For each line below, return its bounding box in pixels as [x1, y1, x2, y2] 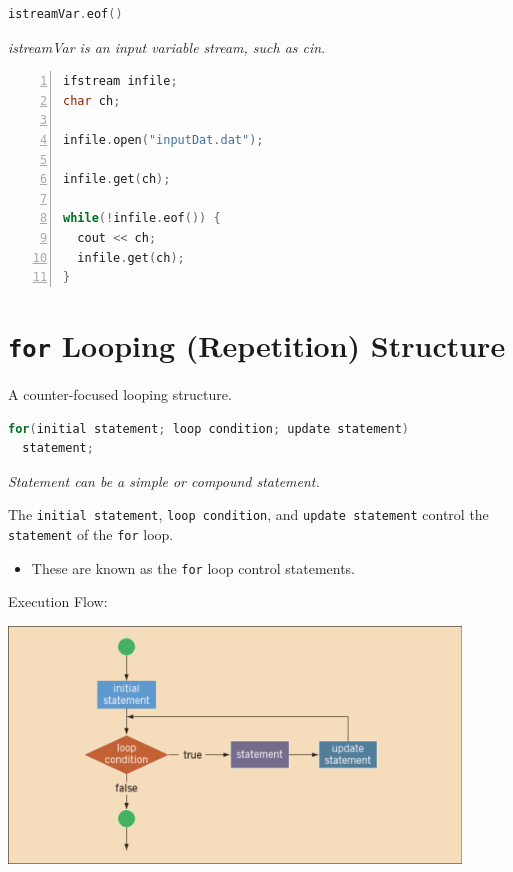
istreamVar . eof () [8, 7, 123, 21]
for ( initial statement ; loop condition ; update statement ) [8, 421, 409, 436]
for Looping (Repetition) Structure [8, 324, 506, 365]
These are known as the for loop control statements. [31, 557, 356, 578]
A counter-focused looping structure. [8, 383, 232, 404]
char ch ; [63, 93, 121, 108]
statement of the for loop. [8, 524, 174, 544]
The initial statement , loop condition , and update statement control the [8, 504, 489, 525]
